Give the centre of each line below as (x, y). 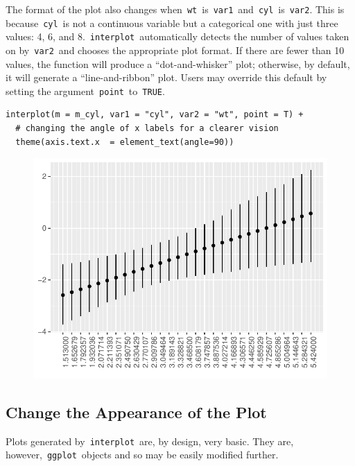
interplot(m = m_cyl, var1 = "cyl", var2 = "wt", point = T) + (155, 115)
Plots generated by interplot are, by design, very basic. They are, (150, 441)
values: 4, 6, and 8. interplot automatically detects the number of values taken (177, 36)
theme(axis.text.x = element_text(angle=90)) (125, 142)
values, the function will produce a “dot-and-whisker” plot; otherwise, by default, (178, 63)
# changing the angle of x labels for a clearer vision (147, 129)
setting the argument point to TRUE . (85, 90)
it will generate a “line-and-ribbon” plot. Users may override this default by (166, 77)
